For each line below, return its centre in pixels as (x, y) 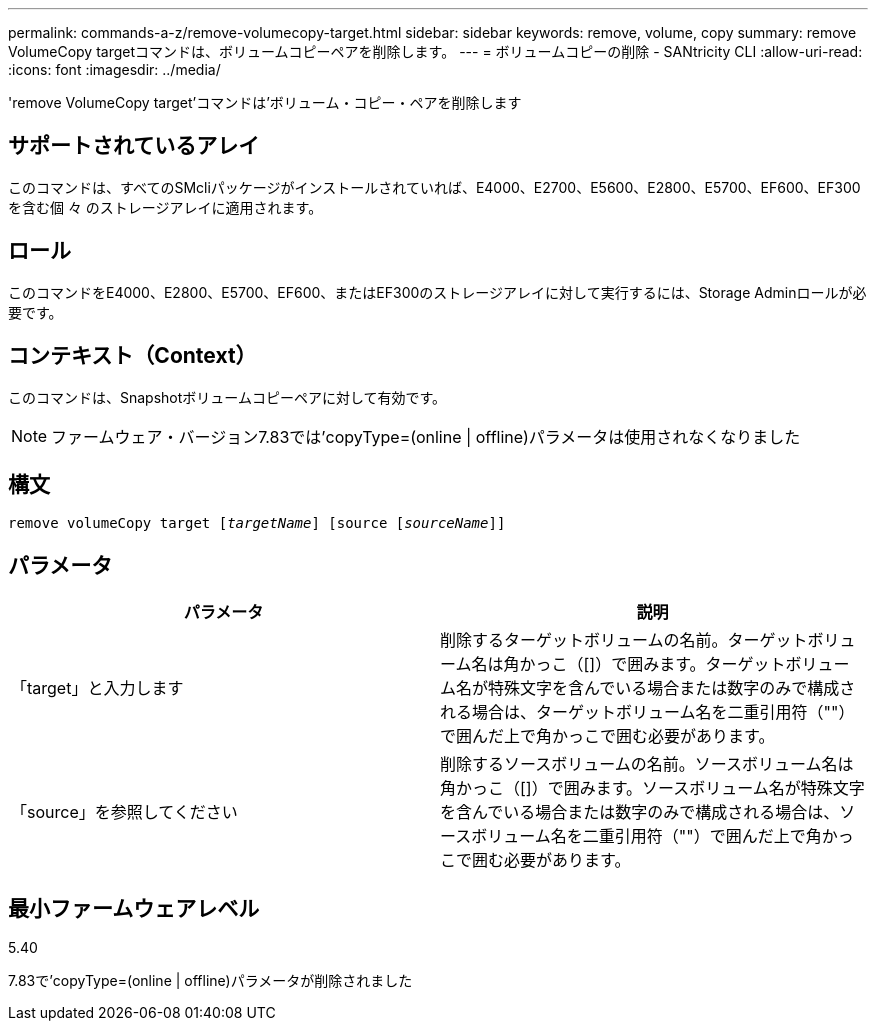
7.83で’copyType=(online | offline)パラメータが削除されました (210, 981)
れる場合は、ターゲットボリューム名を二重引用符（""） (647, 712)
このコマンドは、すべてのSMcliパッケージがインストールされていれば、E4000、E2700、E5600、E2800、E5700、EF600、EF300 (434, 187)
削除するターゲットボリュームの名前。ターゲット (624, 640)
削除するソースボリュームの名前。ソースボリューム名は (647, 764)
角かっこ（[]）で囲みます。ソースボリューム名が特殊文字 (652, 788)
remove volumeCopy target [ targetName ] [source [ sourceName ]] (257, 523)
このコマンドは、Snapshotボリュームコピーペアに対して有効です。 (227, 397)
